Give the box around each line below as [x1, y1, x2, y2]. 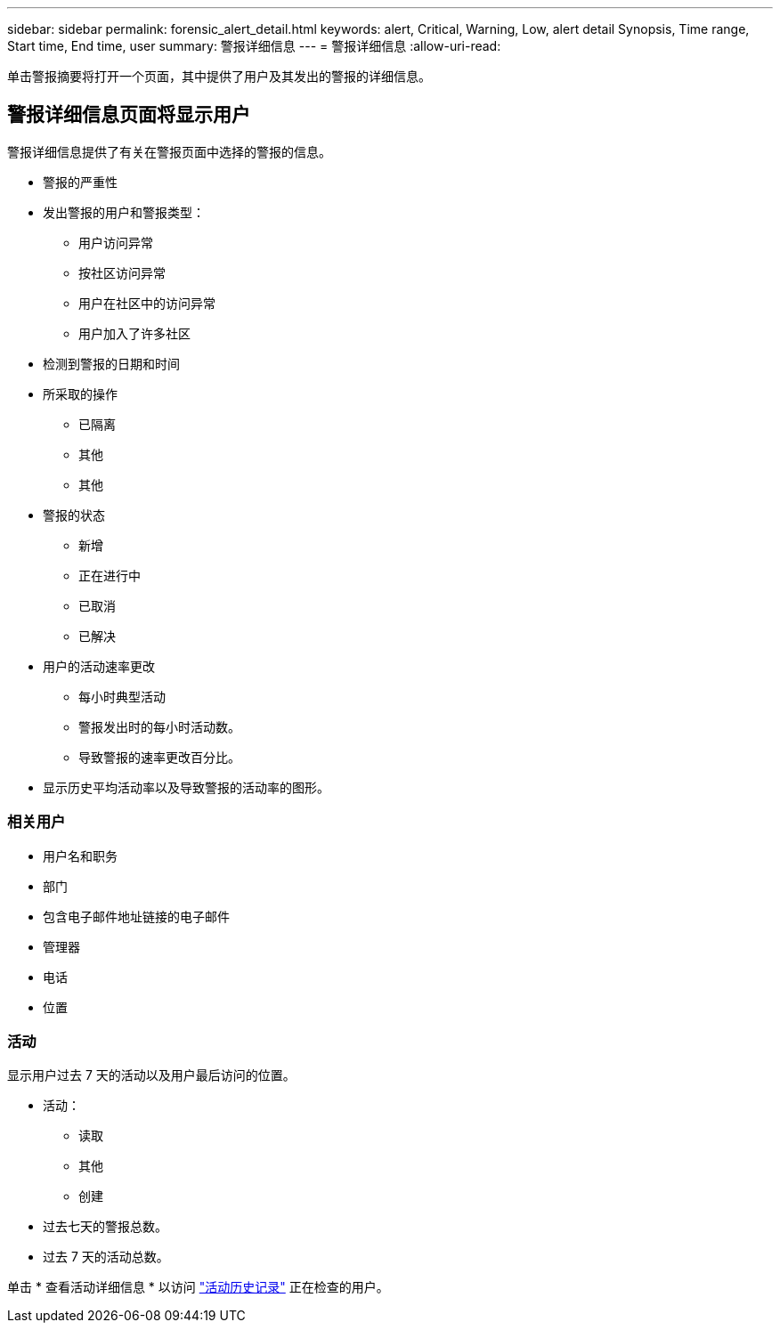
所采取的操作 [43, 385, 118, 401]
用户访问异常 [78, 234, 153, 250]
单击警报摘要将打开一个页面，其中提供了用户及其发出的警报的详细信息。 [7, 69, 431, 84]
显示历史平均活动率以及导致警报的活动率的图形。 [43, 779, 329, 795]
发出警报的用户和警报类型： [43, 204, 205, 220]
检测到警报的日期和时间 [43, 355, 180, 371]
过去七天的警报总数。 [43, 1219, 167, 1235]
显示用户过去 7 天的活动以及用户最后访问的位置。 [7, 1067, 296, 1083]
